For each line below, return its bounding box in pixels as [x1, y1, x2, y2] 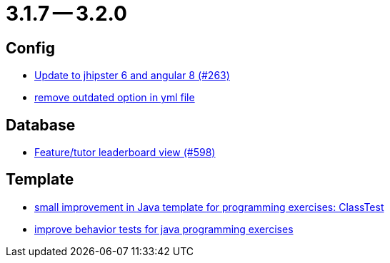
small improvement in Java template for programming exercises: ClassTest [34, 200, 384, 213]
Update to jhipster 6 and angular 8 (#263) [34, 69, 230, 82]
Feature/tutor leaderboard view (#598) [34, 146, 216, 159]
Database [6, 115, 76, 134]
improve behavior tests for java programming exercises [34, 222, 294, 235]
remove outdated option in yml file [34, 91, 195, 104]
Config [6, 38, 55, 57]
